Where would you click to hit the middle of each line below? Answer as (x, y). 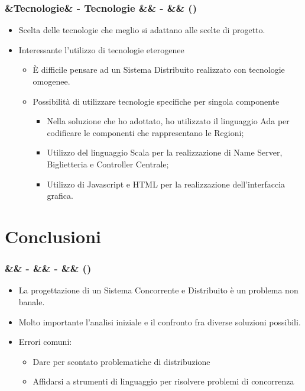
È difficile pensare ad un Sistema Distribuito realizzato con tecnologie (159, 70)
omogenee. (51, 81)
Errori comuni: (45, 342)
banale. (32, 301)
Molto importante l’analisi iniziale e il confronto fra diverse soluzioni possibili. (160, 321)
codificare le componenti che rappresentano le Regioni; (145, 132)
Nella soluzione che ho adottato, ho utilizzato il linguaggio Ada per (168, 121)
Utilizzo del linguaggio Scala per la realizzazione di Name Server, (165, 152)
